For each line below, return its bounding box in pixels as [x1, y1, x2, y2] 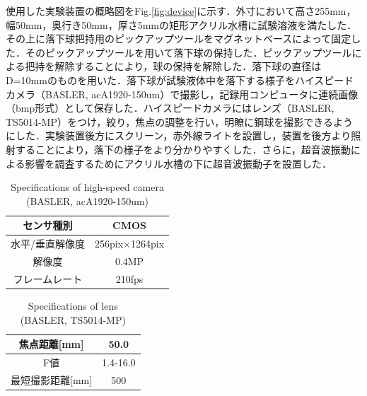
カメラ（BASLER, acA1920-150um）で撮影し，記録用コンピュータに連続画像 [6, 86, 359, 101]
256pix [95, 236, 124, 251]
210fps [115, 271, 144, 286]
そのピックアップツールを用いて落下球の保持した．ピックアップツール [25, 45, 352, 59]
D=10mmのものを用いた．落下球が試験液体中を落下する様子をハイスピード [6, 72, 354, 87]
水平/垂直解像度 [11, 236, 85, 251]
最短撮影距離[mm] [11, 372, 93, 387]
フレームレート [13, 271, 83, 286]
